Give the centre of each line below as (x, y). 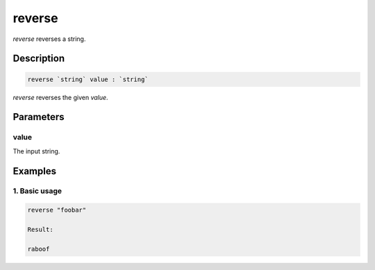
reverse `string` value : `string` (88, 79)
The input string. (36, 151)
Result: (40, 230)
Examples (35, 171)
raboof (39, 249)
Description (39, 59)
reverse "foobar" (57, 210)
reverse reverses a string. (49, 39)
